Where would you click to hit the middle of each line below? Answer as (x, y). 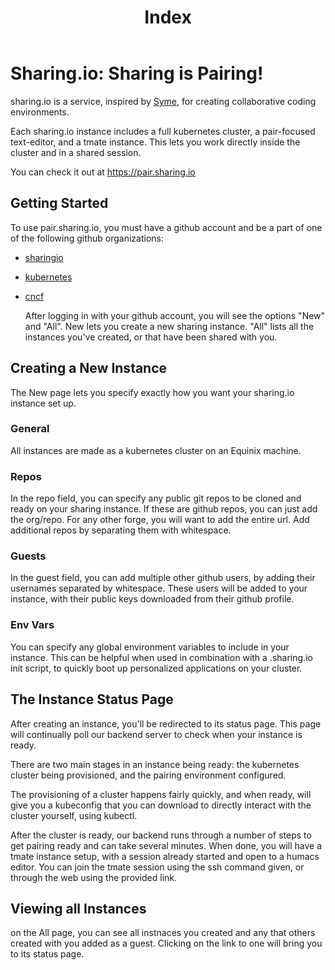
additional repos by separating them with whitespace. (121, 530)
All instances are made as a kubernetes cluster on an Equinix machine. (156, 450)
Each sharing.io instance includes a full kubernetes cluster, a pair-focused (163, 131)
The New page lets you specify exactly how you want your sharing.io (152, 392)
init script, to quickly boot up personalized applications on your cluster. (156, 668)
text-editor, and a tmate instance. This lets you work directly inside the (155, 142)
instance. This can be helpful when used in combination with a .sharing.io (161, 657)
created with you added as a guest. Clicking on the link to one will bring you (166, 943)
